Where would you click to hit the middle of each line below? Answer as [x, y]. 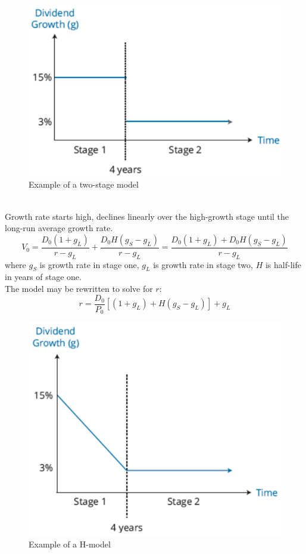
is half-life [283, 264]
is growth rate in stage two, [203, 264]
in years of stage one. [43, 277]
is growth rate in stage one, [89, 264]
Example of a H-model [70, 544]
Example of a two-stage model [84, 184]
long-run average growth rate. [59, 228]
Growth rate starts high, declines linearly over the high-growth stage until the [147, 216]
